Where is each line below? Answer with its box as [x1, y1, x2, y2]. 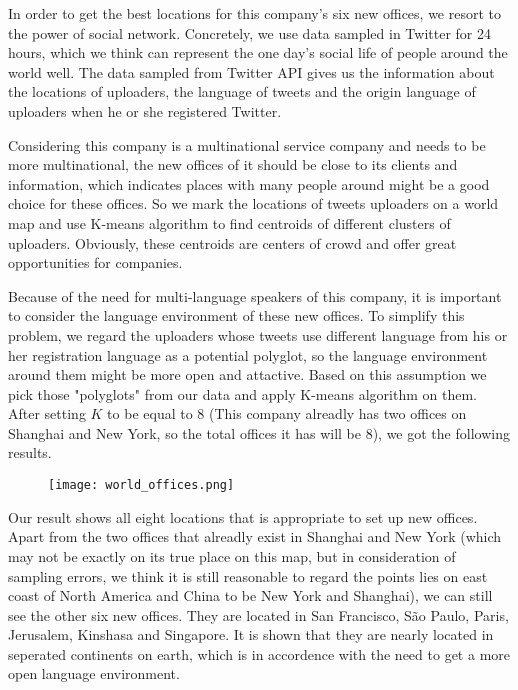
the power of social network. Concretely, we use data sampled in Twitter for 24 [8, 22, 491, 43]
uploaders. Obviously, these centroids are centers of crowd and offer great [8, 232, 457, 253]
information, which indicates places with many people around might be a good [8, 173, 490, 194]
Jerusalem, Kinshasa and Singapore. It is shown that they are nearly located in [8, 624, 494, 645]
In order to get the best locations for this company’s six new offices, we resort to [8, 3, 501, 23]
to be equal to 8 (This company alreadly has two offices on [107, 403, 467, 424]
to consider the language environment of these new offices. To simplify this [8, 305, 465, 326]
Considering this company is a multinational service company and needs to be [8, 134, 486, 155]
